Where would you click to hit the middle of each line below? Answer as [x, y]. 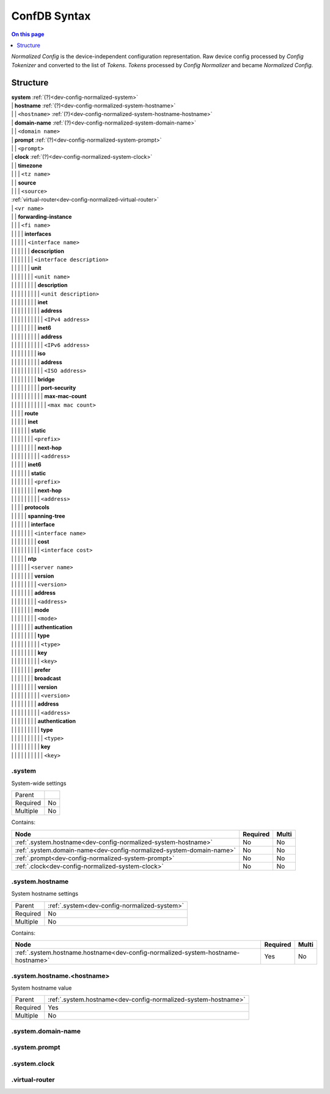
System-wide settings [39, 783]
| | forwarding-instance [42, 217]
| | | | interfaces [31, 234]
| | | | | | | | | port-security [44, 387]
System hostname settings [45, 894]
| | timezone [27, 166]
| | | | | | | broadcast [36, 679]
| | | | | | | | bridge [33, 379]
